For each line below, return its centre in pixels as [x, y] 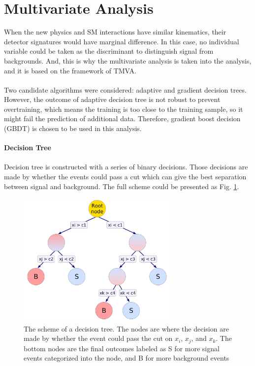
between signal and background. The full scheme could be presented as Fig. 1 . [122, 186]
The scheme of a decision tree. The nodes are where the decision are [126, 328]
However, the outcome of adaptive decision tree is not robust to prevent [112, 99]
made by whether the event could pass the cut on [98, 338]
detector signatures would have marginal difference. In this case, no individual [122, 41]
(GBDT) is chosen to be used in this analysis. [73, 128]
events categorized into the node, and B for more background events [127, 358]
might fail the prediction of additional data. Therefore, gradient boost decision [122, 118]
